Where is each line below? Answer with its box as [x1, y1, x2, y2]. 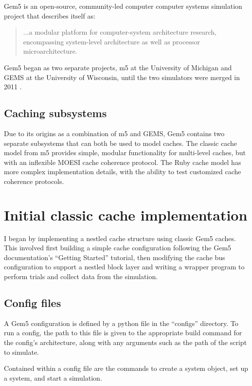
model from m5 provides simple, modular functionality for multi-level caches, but [4, 147, 246, 158]
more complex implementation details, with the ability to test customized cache [4, 166, 241, 177]
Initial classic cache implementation [4, 204, 248, 224]
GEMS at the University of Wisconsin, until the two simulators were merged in [4, 72, 240, 82]
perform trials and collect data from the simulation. [4, 271, 158, 282]
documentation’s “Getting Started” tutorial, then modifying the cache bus [4, 252, 225, 262]
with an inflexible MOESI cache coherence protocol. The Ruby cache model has [4, 157, 241, 167]
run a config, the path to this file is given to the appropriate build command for [4, 327, 242, 338]
